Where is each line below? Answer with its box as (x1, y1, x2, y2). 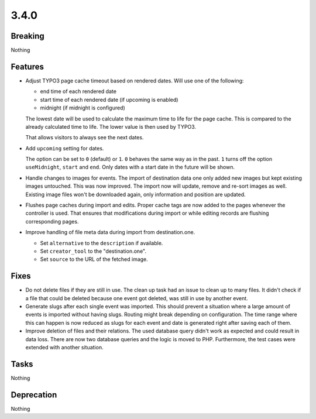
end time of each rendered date (40, 88, 117, 95)
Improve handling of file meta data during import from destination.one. (25, 229, 195, 236)
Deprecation (11, 390, 57, 400)
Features (11, 61, 44, 71)
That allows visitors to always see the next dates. (25, 134, 144, 141)
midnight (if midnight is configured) (40, 104, 125, 111)
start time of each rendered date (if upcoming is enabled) (40, 96, 178, 103)
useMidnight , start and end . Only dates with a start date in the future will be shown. (25, 164, 235, 171)
